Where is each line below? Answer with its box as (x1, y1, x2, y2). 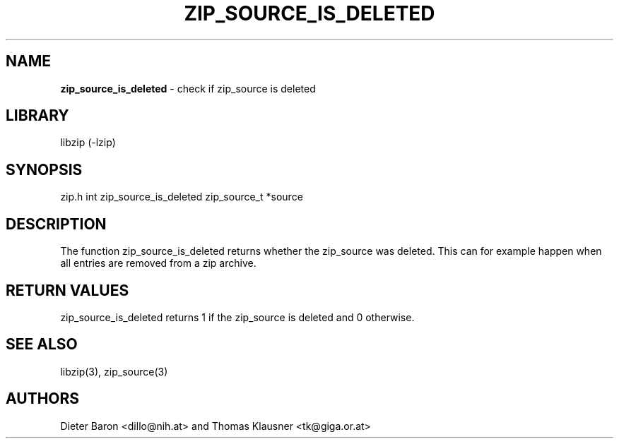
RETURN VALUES (6, 281, 129, 299)
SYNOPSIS (6, 160, 83, 179)
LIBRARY (6, 107, 69, 125)
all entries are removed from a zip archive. (60, 257, 257, 270)
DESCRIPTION (6, 215, 107, 233)
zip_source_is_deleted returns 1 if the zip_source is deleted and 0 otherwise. (60, 311, 415, 323)
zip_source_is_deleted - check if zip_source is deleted (60, 82, 316, 95)
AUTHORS (6, 390, 80, 408)
